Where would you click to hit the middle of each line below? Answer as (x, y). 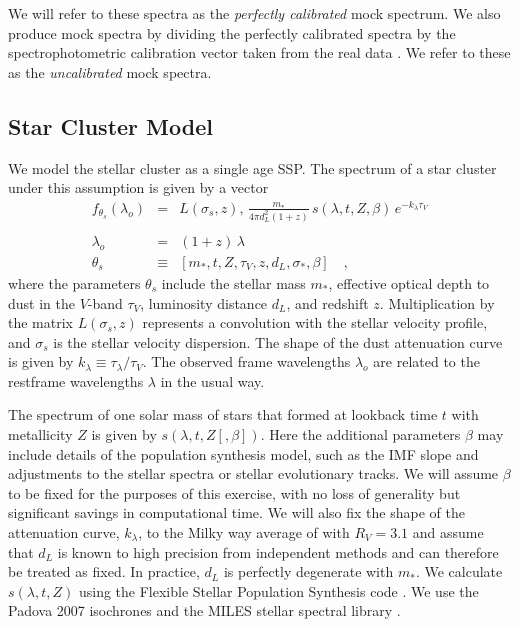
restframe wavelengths (76, 380)
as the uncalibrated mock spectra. (110, 71)
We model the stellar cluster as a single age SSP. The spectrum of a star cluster (252, 167)
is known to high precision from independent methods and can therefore (278, 551)
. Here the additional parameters (360, 434)
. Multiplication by (437, 302)
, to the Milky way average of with (244, 532)
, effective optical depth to (409, 282)
